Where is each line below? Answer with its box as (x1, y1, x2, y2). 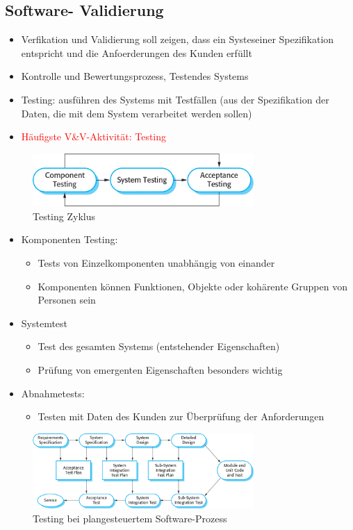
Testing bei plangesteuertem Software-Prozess (33, 511, 227, 525)
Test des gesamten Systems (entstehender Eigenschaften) (38, 339, 280, 354)
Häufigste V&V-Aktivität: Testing (21, 129, 167, 144)
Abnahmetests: (21, 386, 85, 400)
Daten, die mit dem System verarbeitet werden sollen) (21, 106, 252, 120)
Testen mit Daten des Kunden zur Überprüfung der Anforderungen (38, 409, 325, 424)
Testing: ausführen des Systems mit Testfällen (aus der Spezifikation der (21, 92, 329, 106)
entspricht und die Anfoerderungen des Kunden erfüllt (21, 45, 252, 60)
